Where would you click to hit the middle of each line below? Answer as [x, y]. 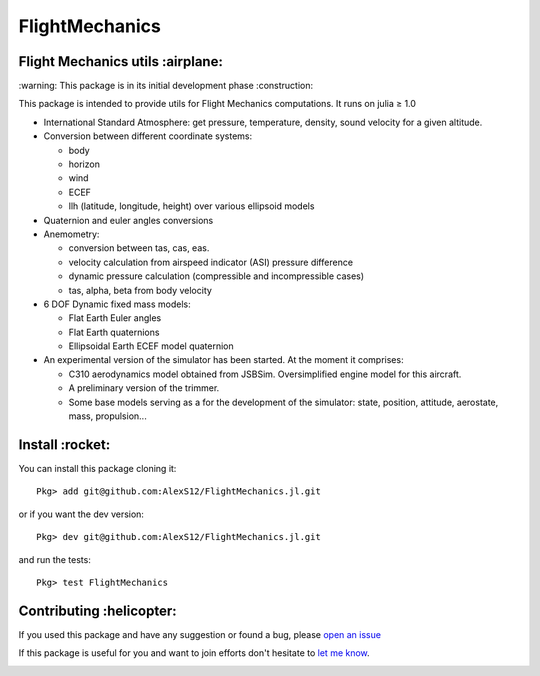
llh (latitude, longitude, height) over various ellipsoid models [191, 206]
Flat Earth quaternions [114, 332]
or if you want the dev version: [81, 514]
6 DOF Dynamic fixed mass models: [117, 304]
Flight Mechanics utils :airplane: [121, 61]
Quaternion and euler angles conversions [128, 220]
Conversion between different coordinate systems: [148, 136]
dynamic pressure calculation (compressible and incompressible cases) [216, 276]
